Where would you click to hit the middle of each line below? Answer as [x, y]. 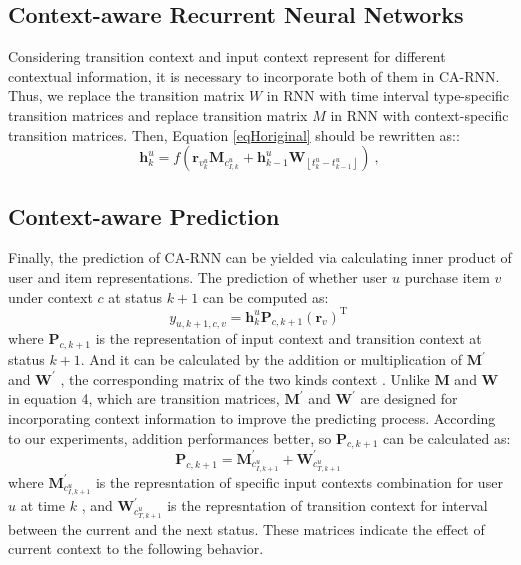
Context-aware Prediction [144, 215]
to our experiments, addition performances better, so [170, 437]
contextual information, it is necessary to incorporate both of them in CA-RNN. [254, 75]
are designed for [409, 398]
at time [43, 505]
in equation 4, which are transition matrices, [144, 398]
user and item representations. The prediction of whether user [198, 276]
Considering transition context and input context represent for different [227, 56]
